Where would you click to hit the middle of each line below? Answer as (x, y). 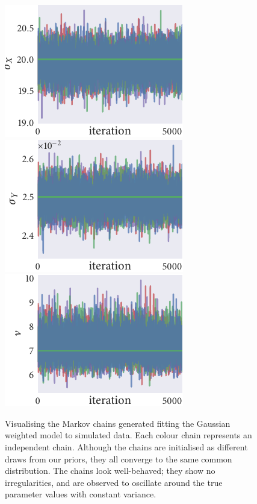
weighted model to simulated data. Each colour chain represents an (128, 435)
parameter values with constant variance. (81, 494)
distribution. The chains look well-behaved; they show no (110, 471)
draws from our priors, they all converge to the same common (119, 458)
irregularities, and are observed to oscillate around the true (114, 482)
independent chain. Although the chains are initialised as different (126, 446)
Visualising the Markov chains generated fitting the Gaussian (118, 423)
